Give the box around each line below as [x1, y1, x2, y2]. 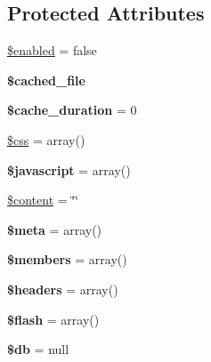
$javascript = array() [7, 160, 131, 179]
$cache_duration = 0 [7, 101, 137, 119]
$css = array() [7, 130, 85, 149]
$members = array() [7, 250, 127, 269]
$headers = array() [7, 279, 118, 298]
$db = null [7, 340, 69, 358]
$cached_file [7, 70, 85, 89]
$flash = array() [7, 310, 100, 328]
